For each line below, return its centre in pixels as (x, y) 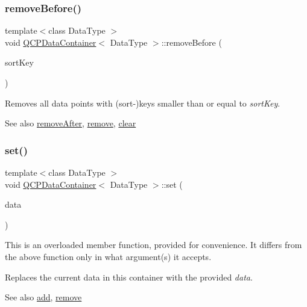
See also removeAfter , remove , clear (71, 123)
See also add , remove (43, 297)
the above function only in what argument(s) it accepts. (108, 256)
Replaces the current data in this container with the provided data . (129, 277)
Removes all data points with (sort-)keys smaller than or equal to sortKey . (143, 103)
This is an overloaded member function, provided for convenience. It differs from (153, 245)
